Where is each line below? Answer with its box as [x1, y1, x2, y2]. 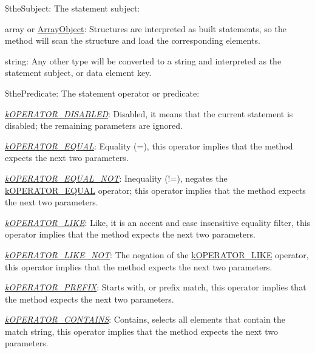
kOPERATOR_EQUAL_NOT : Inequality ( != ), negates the [5, 171, 228, 184]
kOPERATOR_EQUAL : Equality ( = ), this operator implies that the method [5, 139, 293, 152]
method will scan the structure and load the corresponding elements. [5, 34, 260, 47]
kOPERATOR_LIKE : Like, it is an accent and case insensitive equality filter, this [5, 216, 311, 228]
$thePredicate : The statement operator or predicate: [5, 86, 200, 99]
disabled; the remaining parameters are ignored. [5, 119, 183, 132]
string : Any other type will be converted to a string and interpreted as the [5, 54, 282, 67]
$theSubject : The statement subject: [5, 2, 140, 14]
